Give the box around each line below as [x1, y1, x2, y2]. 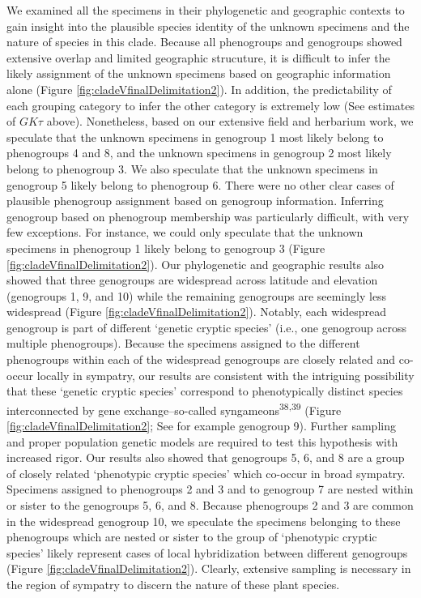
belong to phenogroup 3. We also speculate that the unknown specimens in [6, 160, 378, 177]
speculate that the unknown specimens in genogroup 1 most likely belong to [6, 128, 384, 145]
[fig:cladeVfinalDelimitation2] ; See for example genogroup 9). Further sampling [6, 417, 396, 434]
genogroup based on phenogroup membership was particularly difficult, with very [6, 207, 410, 224]
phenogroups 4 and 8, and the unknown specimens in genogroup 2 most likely [6, 144, 392, 161]
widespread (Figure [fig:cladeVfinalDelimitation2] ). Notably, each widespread [6, 303, 386, 320]
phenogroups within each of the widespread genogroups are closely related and [6, 351, 396, 368]
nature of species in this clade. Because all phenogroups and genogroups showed [6, 33, 402, 50]
